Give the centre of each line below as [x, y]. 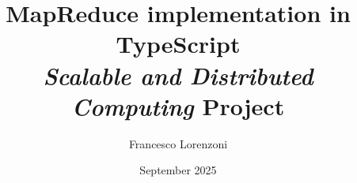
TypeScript [178, 44]
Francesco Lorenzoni [178, 143]
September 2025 [178, 170]
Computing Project [178, 106]
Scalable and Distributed [178, 75]
